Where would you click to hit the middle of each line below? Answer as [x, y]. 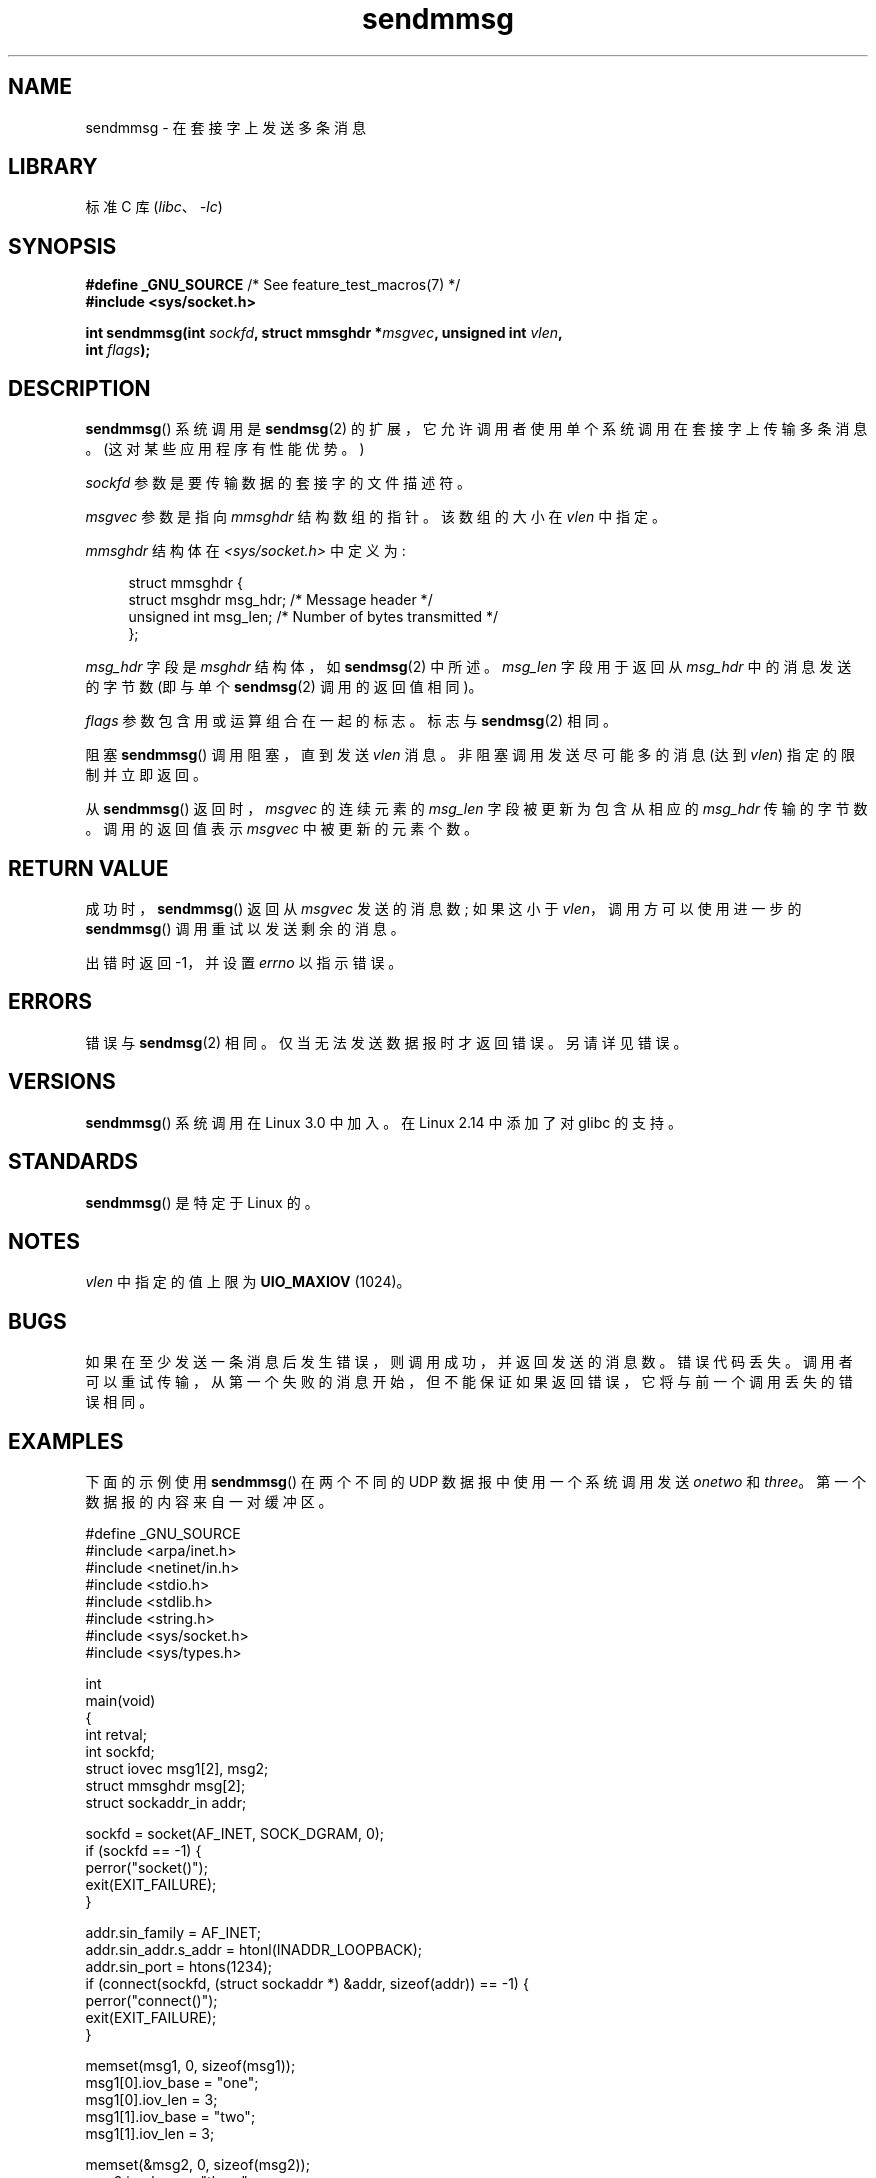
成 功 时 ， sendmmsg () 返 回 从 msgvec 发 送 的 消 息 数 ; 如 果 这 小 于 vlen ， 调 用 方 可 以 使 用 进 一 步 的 [443, 908]
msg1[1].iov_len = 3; [150, 2134]
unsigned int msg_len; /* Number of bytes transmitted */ [313, 617]
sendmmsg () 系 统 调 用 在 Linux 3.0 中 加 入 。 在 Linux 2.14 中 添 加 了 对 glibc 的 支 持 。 [383, 1122]
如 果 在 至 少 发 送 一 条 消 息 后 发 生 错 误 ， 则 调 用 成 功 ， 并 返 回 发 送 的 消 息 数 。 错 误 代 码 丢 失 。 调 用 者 [469, 1362]
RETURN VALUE [88, 868]
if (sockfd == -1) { [143, 1851]
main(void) [120, 1701]
